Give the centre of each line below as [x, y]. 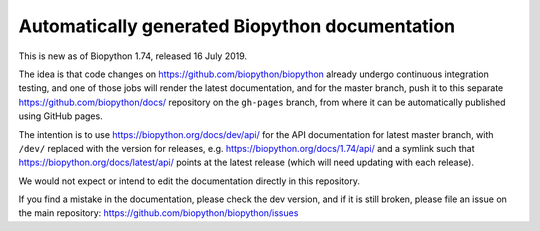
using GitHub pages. [61, 116]
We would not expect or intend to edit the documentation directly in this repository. [189, 181]
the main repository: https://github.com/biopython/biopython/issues [158, 213]
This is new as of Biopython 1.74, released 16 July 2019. [133, 56]
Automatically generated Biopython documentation [237, 26]
